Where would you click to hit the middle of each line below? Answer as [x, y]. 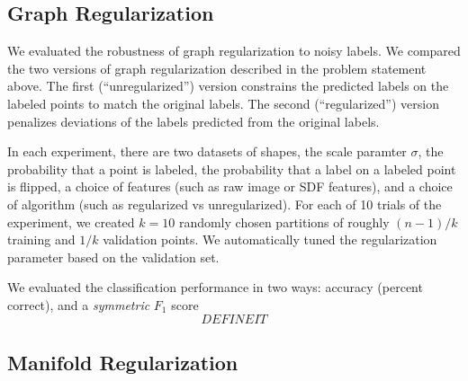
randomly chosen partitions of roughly [284, 222]
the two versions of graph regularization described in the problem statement [217, 68]
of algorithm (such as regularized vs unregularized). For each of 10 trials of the [225, 204]
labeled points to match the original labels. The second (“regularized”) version [223, 103]
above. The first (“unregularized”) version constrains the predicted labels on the [228, 86]
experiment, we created [71, 222]
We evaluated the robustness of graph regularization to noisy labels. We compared [234, 51]
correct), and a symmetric [79, 304]
